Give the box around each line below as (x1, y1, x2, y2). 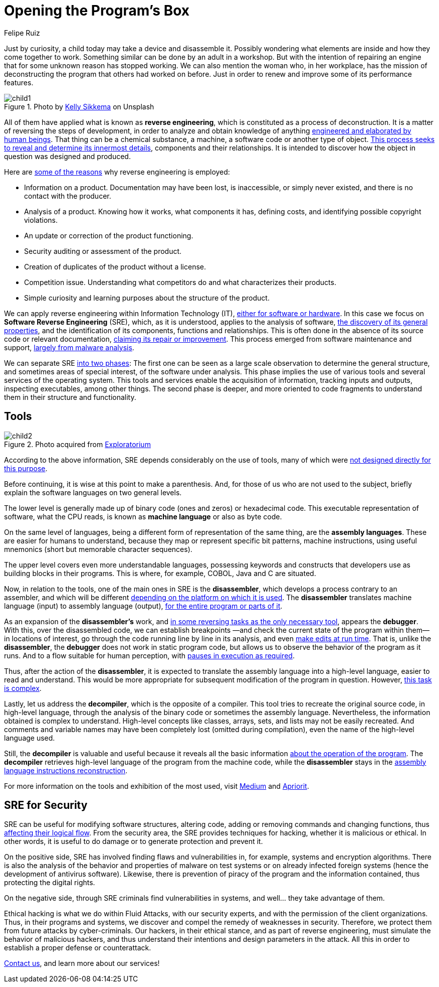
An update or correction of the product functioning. (24, 231, 193, 240)
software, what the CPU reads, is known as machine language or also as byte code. (4, 512, 282, 521)
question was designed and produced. (4, 152, 131, 161)
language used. (4, 733, 55, 742)
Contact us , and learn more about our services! (4, 959, 160, 968)
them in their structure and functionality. (4, 392, 136, 401)
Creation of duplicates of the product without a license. (24, 262, 206, 271)
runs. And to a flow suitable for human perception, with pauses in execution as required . (4, 651, 295, 660)
